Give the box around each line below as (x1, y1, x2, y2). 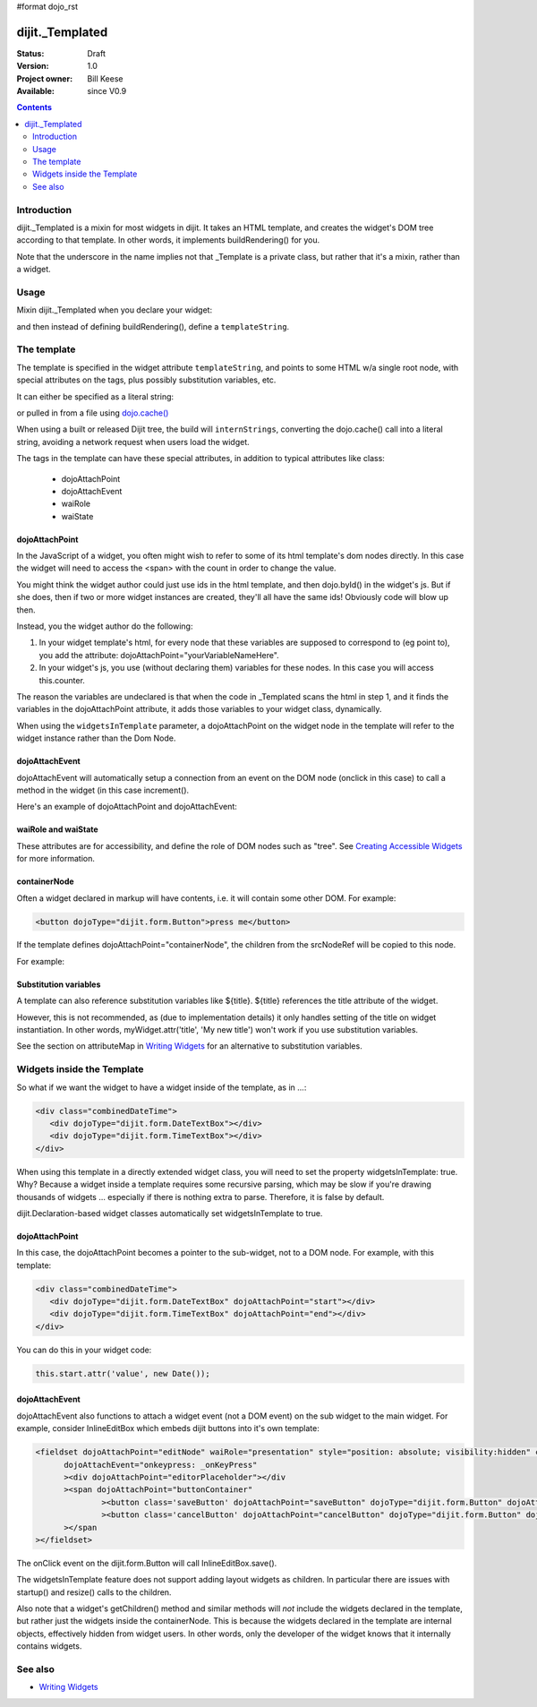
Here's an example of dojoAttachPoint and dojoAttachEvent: (16, 802, 237, 812)
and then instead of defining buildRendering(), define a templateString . (16, 321, 290, 331)
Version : (16, 61, 49, 72)
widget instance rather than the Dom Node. (16, 733, 176, 743)
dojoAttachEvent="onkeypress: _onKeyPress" (64, 1460, 258, 1470)
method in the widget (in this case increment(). (16, 785, 190, 795)
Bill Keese (87, 73, 124, 84)
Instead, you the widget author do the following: (16, 621, 193, 631)
